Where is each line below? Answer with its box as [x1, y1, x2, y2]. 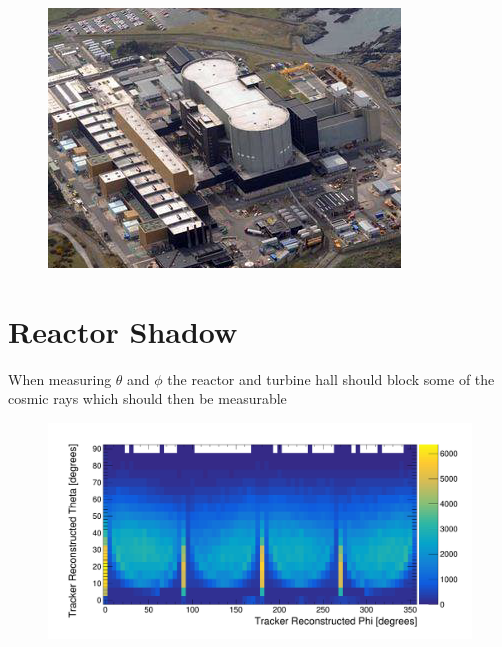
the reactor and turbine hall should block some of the [167, 368, 495, 389]
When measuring [8, 368, 112, 389]
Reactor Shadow [8, 310, 238, 351]
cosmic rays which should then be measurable [8, 388, 287, 409]
